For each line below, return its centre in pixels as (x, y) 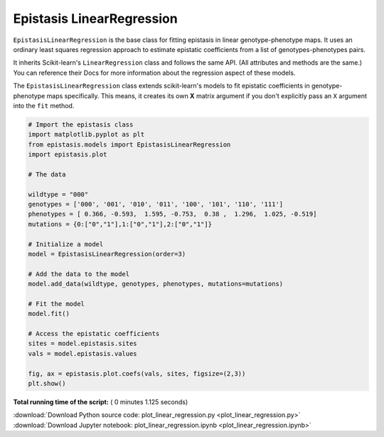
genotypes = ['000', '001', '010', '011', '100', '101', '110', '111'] (156, 204)
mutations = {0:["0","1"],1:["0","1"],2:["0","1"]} (120, 224)
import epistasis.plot (68, 154)
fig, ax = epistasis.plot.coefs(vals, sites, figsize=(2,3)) (137, 373)
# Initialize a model (66, 244)
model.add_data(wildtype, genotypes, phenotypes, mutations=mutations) (156, 284)
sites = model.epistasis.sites (83, 344)
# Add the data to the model (79, 274)
